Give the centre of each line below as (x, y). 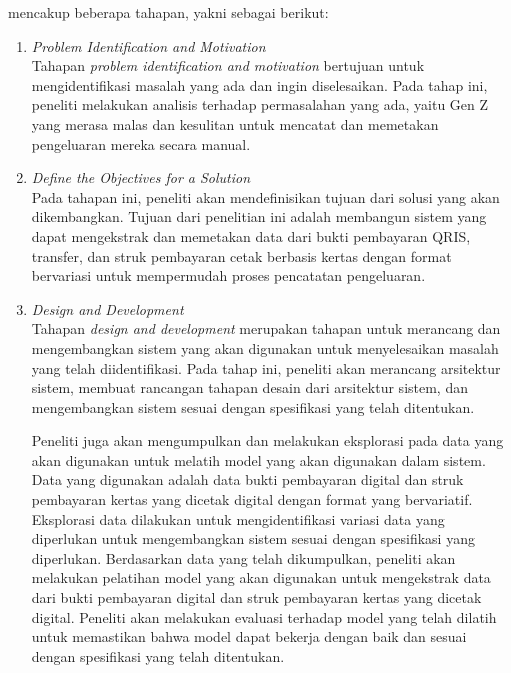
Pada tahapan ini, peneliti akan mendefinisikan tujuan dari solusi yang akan (265, 196)
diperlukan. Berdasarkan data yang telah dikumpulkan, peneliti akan (243, 557)
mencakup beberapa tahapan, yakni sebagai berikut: (168, 12)
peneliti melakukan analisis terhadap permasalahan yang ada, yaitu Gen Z (260, 104)
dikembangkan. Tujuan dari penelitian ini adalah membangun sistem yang (259, 216)
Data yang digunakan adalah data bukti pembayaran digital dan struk (247, 479)
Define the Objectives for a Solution (141, 177)
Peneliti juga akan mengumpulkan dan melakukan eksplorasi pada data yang (267, 440)
